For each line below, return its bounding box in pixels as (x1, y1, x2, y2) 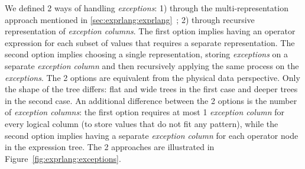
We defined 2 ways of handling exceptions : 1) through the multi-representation (5, 2, 288, 14)
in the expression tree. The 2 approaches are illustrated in (5, 141, 215, 153)
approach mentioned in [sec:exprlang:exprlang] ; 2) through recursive (5, 13, 255, 25)
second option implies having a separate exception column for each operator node (5, 129, 298, 141)
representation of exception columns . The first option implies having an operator (5, 25, 296, 37)
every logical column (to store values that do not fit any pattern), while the (5, 117, 278, 129)
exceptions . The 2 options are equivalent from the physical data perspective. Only (5, 71, 300, 83)
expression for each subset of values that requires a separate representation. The (5, 36, 295, 48)
